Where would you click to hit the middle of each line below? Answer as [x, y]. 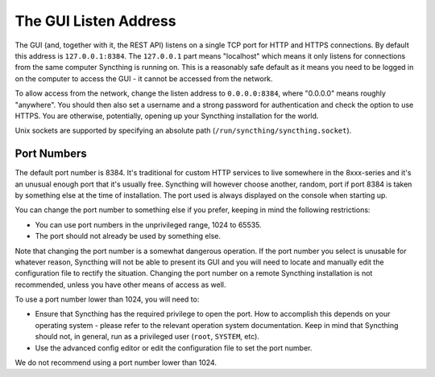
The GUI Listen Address [95, 21]
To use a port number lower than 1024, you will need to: [107, 299]
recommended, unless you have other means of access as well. [120, 285]
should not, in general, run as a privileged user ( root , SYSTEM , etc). [147, 337]
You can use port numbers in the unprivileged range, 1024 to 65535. [148, 224]
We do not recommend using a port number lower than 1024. [116, 363]
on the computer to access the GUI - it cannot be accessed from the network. [144, 78]
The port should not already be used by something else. [128, 236]
